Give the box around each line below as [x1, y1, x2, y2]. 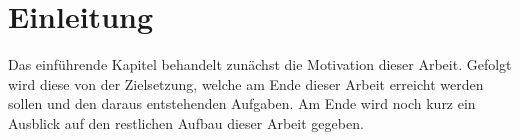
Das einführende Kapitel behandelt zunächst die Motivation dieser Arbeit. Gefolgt [8, 54, 512, 75]
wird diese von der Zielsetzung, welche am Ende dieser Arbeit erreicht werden [8, 73, 484, 94]
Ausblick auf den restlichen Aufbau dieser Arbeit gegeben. [8, 112, 364, 133]
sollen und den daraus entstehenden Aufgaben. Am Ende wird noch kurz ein [8, 93, 476, 114]
